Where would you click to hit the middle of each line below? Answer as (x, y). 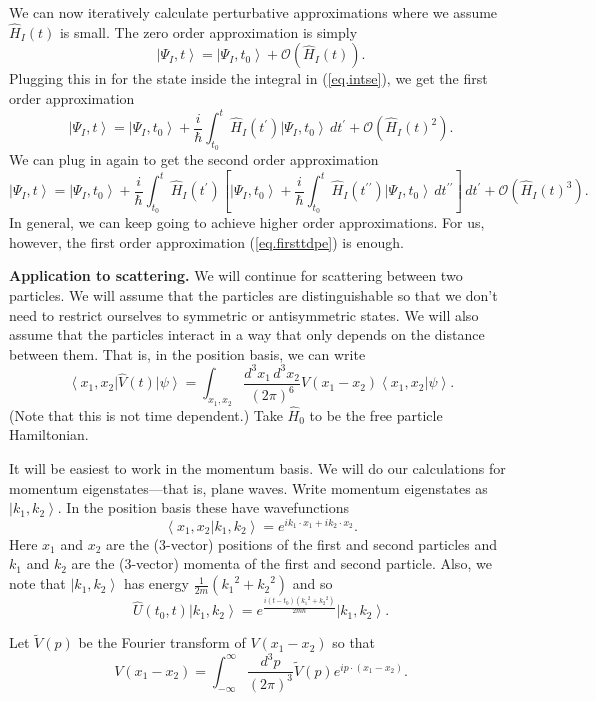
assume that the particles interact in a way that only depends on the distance (247, 334)
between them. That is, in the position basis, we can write (187, 353)
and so (312, 583)
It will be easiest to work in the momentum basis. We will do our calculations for (257, 468)
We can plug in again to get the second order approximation (194, 159)
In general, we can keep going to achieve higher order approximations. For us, (247, 222)
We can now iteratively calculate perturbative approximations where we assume (253, 12)
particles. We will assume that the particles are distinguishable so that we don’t (253, 295)
